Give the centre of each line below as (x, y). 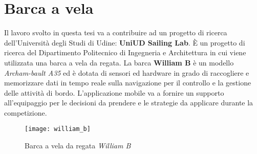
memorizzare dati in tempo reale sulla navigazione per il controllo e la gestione (128, 83)
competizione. (26, 112)
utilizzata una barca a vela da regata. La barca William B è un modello (119, 62)
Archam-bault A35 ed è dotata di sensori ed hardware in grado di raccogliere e (127, 72)
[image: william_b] (58, 129)
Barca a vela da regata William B (78, 146)
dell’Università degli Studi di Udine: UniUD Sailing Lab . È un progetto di (125, 42)
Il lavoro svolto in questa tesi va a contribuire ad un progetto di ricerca (116, 32)
